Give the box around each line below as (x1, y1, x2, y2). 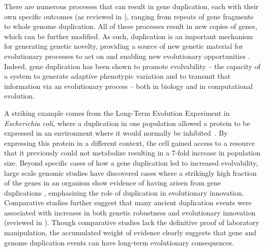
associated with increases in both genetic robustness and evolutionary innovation (4, 207, 256, 217)
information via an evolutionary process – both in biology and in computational (4, 80, 253, 91)
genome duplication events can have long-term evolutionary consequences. (4, 237, 234, 247)
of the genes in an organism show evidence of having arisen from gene (4, 177, 221, 188)
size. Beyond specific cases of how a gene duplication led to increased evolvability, (4, 157, 258, 168)
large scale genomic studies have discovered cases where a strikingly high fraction (4, 167, 257, 178)
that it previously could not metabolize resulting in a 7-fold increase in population (4, 147, 261, 158)
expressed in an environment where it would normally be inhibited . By (4, 128, 228, 138)
